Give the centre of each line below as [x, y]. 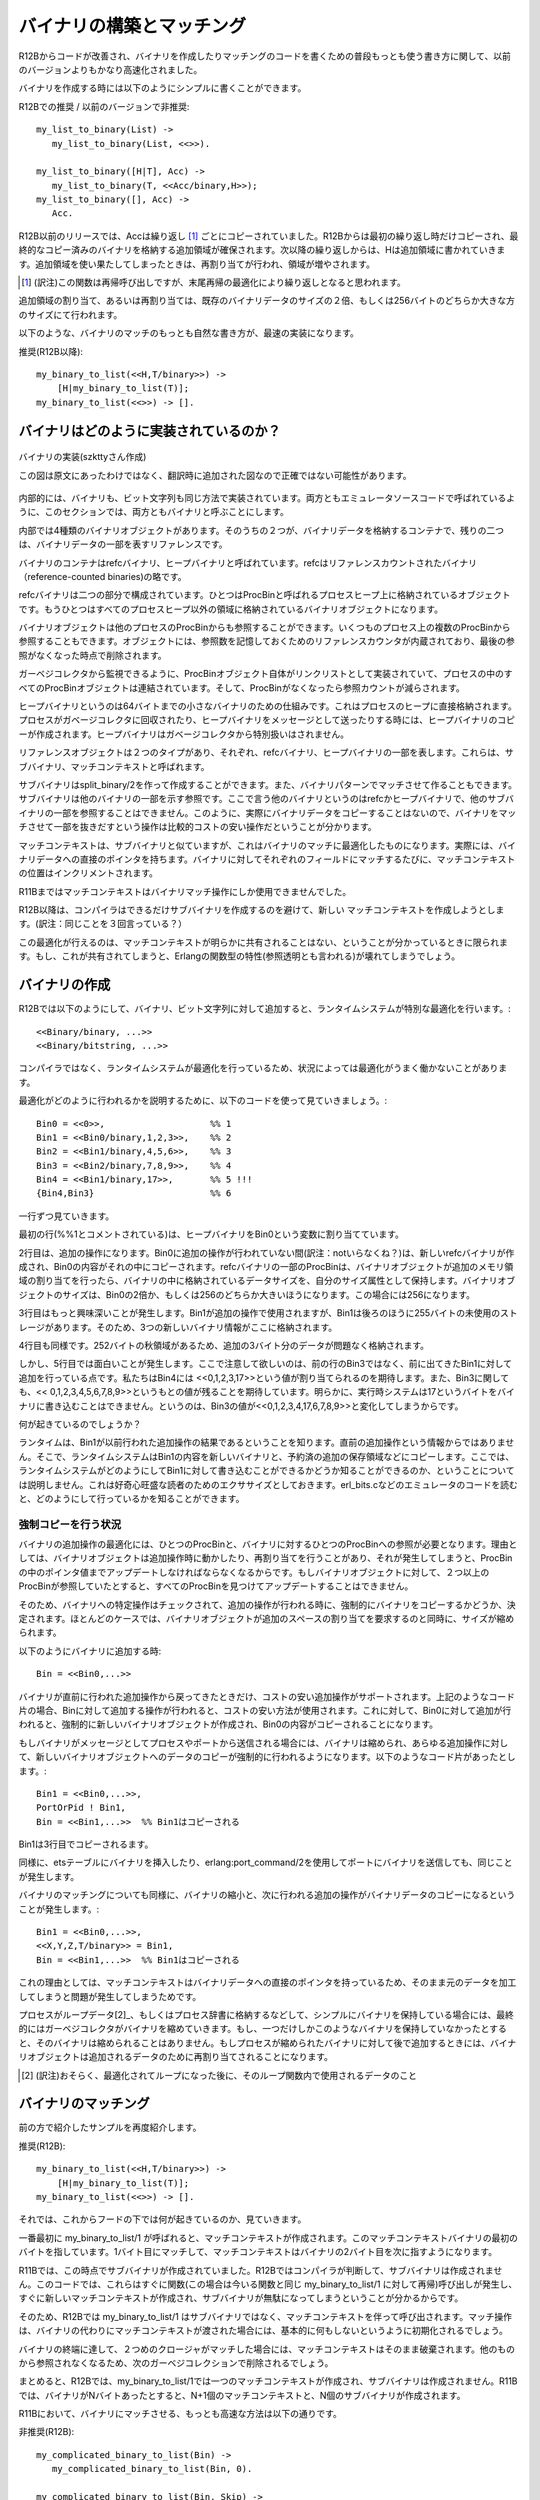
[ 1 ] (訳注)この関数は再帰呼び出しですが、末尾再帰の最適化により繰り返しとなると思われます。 [214, 282]
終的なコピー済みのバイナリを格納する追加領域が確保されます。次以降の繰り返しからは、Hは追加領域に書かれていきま [262, 250]
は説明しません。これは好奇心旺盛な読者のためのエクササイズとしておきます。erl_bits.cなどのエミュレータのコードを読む [268, 1484]
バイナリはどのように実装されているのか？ [149, 430]
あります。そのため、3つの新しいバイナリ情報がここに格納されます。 [195, 1327]
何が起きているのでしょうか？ [80, 1424]
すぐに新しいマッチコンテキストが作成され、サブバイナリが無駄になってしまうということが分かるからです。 [241, 2298]
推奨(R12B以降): [51, 351]
